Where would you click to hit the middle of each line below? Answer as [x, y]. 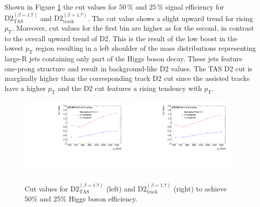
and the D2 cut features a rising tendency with [130, 88]
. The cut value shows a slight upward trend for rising [170, 18]
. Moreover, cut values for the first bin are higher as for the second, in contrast [133, 28]
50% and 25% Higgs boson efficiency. [81, 198]
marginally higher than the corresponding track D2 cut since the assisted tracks [127, 78]
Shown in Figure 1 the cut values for [61, 7]
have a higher [25, 88]
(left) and [121, 188]
